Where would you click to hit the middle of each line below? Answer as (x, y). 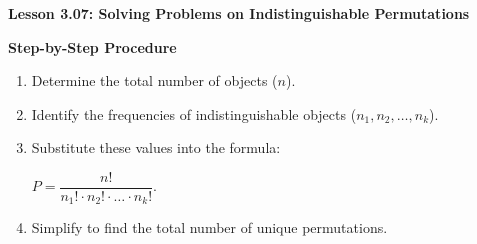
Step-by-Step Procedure (92, 46)
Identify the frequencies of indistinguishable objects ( (194, 113)
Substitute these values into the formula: (156, 147)
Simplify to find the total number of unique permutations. (209, 227)
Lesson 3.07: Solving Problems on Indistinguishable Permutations (239, 13)
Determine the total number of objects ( (154, 80)
